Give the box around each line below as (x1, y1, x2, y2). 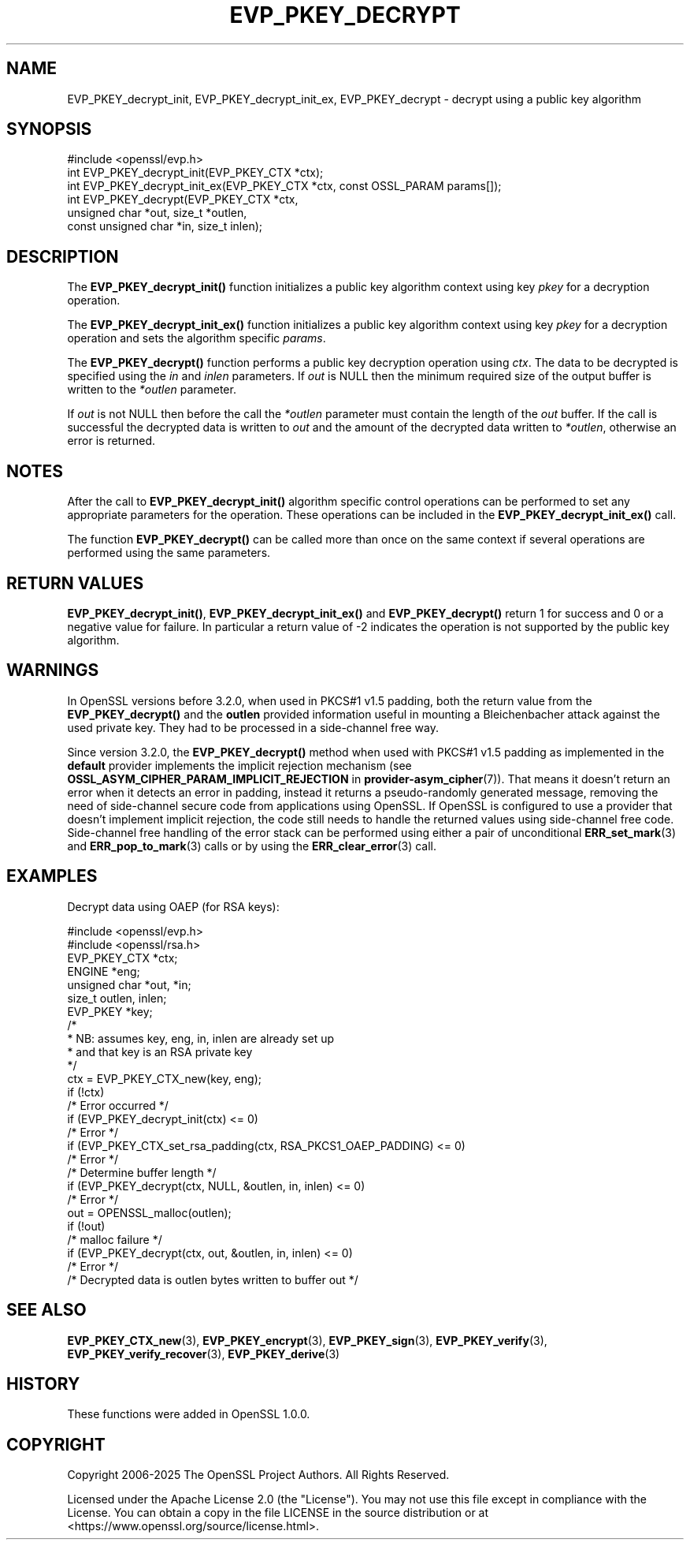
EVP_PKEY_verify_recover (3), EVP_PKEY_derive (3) (67, 1346, 340, 1361)
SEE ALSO (6, 1300, 87, 1320)
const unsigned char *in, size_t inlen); (67, 219, 263, 233)
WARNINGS (6, 660, 99, 681)
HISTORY (6, 1373, 80, 1394)
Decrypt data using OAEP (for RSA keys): (67, 899, 280, 913)
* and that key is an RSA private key (67, 1044, 253, 1059)
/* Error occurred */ (67, 1098, 169, 1112)
